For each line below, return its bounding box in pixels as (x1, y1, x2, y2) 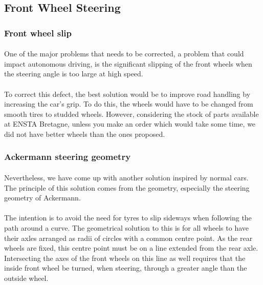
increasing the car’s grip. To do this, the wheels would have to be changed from (4, 98, 253, 109)
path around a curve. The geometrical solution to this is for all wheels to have (4, 222, 249, 233)
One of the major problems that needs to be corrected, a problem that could (4, 48, 244, 59)
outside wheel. (4, 272, 49, 283)
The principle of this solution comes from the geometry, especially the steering (4, 182, 250, 193)
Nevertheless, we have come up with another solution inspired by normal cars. (4, 172, 249, 182)
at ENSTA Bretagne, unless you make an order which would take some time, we (4, 118, 256, 129)
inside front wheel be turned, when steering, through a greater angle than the (4, 262, 247, 273)
